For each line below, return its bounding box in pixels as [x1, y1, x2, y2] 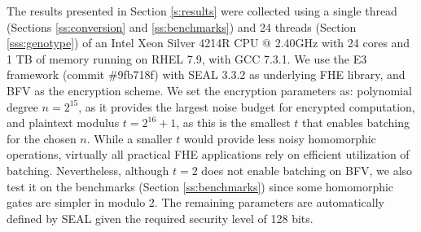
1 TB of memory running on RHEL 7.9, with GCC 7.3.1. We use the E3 [7, 50, 367, 67]
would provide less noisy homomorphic [183, 129, 376, 147]
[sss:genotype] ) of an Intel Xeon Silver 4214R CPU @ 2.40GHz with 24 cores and [7, 34, 410, 51]
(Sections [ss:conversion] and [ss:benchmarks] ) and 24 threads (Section [7, 18, 357, 35]
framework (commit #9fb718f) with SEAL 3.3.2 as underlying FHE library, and [7, 66, 406, 83]
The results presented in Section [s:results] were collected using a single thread [7, 2, 397, 19]
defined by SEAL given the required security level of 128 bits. [7, 209, 314, 226]
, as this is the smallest [176, 114, 291, 131]
